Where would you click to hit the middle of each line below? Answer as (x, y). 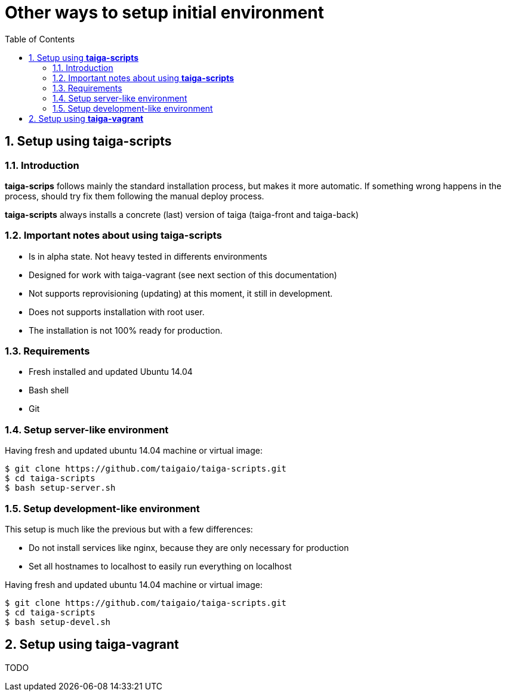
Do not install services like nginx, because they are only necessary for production (189, 547)
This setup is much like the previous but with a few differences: (129, 529)
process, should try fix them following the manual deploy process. (135, 196)
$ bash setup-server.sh (60, 488)
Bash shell (49, 390)
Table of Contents (40, 39)
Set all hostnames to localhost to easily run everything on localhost (160, 566)
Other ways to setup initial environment (165, 13)
